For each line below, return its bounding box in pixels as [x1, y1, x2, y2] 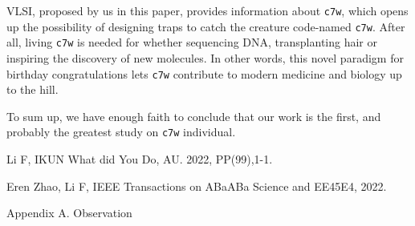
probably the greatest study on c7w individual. [6, 123, 236, 140]
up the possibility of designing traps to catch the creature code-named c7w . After [6, 18, 405, 34]
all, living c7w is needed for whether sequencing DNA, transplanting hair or [6, 34, 377, 50]
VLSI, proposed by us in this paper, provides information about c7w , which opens [6, 2, 409, 18]
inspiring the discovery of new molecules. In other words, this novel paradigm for [6, 49, 404, 66]
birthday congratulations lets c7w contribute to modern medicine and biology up [6, 65, 402, 82]
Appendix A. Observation [6, 204, 132, 221]
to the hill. [6, 81, 59, 98]
